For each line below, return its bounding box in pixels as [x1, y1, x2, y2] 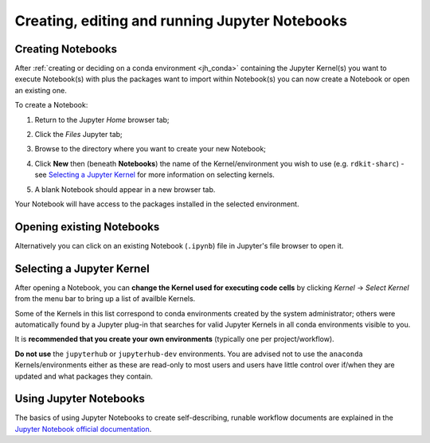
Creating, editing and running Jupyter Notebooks [14, 12, 348, 29]
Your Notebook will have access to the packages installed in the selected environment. [14, 199, 299, 209]
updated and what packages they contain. [14, 371, 153, 381]
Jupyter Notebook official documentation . [14, 424, 152, 433]
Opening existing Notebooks [14, 220, 160, 233]
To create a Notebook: [14, 100, 88, 110]
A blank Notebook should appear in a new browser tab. [34, 184, 216, 194]
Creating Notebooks [14, 42, 117, 56]
